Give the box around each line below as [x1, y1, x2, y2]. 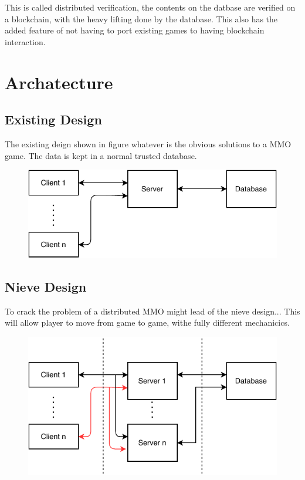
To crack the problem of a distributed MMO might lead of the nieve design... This [5, 305, 300, 317]
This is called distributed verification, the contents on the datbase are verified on [5, 1, 296, 13]
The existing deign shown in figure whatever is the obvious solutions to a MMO [5, 137, 292, 150]
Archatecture [5, 70, 113, 94]
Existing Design [5, 110, 102, 129]
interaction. [5, 35, 46, 48]
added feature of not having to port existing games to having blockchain [5, 24, 265, 36]
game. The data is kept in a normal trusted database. [5, 149, 197, 161]
